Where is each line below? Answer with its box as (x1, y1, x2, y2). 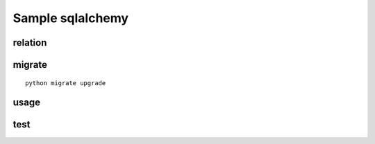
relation (12, 37, 47, 48)
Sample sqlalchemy (12, 10, 128, 26)
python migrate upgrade (25, 79, 106, 87)
